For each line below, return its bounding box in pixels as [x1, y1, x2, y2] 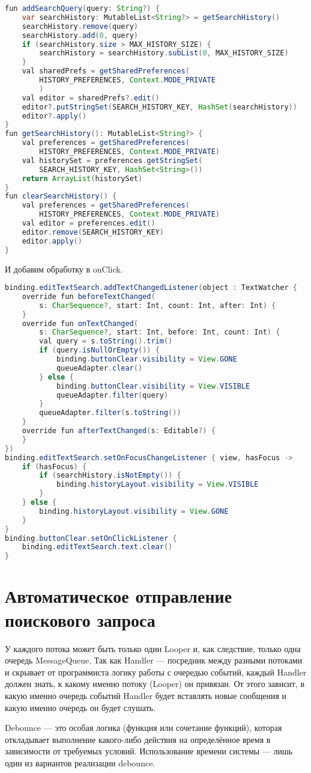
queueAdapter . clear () [56, 363, 143, 372]
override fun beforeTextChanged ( [22, 292, 155, 301]
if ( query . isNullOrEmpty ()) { [39, 346, 160, 355]
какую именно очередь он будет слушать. [5, 701, 156, 713]
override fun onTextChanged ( [22, 319, 138, 328]
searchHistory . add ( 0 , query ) [22, 31, 138, 40]
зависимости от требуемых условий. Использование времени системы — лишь [5, 745, 293, 757]
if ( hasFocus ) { [22, 462, 87, 471]
